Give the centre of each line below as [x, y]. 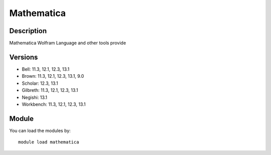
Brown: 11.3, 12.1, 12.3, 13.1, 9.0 [53, 76]
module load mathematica [49, 142]
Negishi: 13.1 [35, 97]
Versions [24, 57]
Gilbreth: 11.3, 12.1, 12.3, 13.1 [50, 90]
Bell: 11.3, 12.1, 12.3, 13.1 [46, 69]
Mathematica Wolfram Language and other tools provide [68, 43]
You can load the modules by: [40, 130]
